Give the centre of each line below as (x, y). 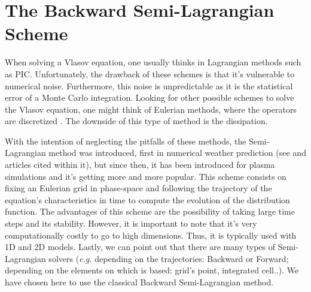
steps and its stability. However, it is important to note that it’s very (131, 223)
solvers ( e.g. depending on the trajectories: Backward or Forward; (169, 258)
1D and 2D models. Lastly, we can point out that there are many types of (140, 247)
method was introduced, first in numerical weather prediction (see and (177, 153)
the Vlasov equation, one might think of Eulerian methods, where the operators (151, 109)
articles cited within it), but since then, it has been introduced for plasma (140, 165)
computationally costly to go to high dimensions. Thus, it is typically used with (151, 235)
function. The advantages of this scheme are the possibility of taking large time (150, 211)
